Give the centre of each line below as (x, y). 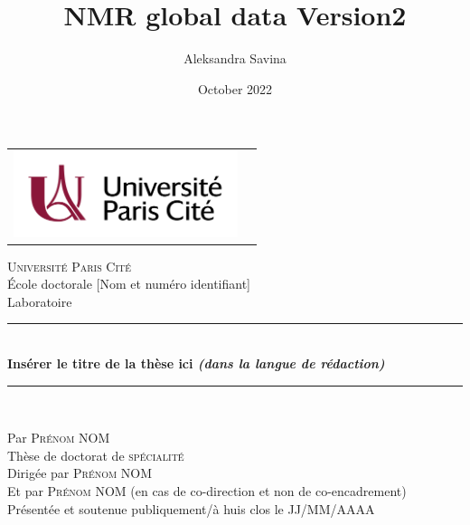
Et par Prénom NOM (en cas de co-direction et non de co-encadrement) (207, 490)
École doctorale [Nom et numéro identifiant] (129, 284)
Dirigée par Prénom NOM (80, 473)
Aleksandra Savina (235, 58)
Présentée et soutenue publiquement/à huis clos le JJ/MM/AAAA (191, 508)
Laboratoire (40, 301)
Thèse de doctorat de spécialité (96, 455)
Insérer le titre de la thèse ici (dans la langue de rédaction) (196, 363)
